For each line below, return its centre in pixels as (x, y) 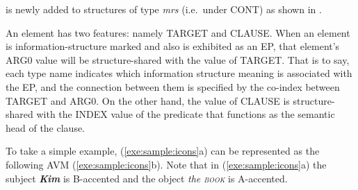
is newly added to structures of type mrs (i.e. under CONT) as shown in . (164, 9)
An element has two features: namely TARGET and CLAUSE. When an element (178, 32)
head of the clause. (46, 127)
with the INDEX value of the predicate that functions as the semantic (186, 114)
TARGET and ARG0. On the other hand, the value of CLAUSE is (148, 100)
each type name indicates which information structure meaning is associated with (179, 73)
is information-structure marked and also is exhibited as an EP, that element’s (173, 46)
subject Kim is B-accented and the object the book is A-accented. (147, 178)
